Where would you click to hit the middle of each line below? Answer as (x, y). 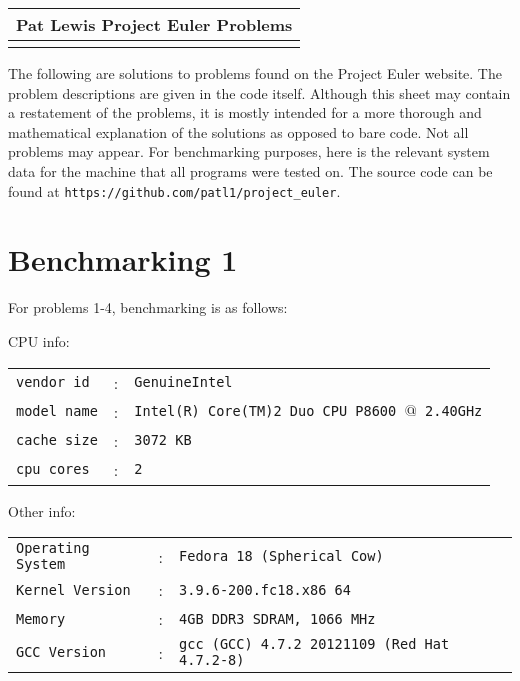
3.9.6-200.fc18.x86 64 (265, 589)
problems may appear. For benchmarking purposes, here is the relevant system (249, 151)
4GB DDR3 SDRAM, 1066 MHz (277, 618)
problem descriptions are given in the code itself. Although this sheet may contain (259, 92)
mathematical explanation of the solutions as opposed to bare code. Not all (238, 131)
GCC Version (61, 652)
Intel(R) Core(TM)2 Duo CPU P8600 (265, 411)
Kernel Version (73, 589)
